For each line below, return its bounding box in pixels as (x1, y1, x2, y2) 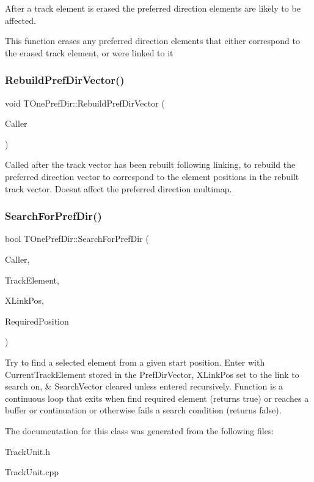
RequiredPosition (5, 314, 69, 327)
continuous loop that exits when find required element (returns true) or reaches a (5, 391, 309, 404)
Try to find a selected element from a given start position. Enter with (5, 355, 265, 368)
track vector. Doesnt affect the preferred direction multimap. (5, 182, 232, 195)
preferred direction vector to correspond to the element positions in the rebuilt (5, 170, 299, 183)
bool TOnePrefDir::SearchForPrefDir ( (5, 232, 149, 245)
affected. (5, 13, 36, 26)
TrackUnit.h (5, 445, 50, 458)
